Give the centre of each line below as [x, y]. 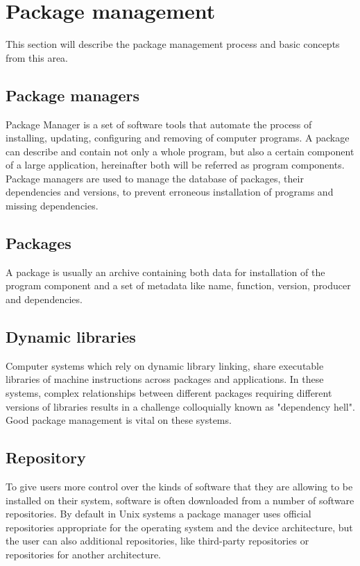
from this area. [37, 57]
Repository [46, 457]
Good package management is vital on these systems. [119, 420]
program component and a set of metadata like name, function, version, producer [178, 285]
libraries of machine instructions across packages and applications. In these [165, 379]
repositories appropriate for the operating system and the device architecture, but [179, 527]
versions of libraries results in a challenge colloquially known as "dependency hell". [180, 406]
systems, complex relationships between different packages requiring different [169, 393]
